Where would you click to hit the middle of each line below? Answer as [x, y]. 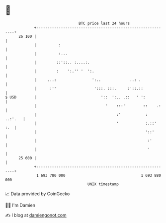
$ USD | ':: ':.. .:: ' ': [75, 97]
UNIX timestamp [103, 184]
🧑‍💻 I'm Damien [20, 205]
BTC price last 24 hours [104, 23]
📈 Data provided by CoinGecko [38, 194]
